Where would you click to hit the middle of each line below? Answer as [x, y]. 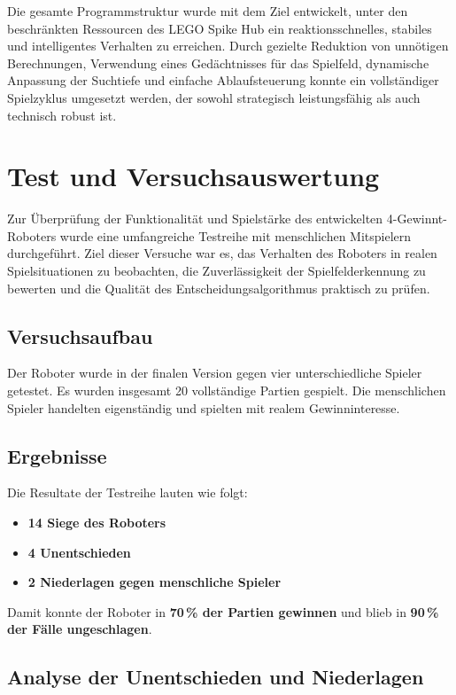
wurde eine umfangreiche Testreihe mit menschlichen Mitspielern [236, 235]
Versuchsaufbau [80, 336]
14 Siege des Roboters [97, 523]
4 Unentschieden [79, 552]
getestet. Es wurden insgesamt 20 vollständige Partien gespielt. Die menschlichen [227, 390]
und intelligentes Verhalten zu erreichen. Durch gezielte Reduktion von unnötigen [228, 46]
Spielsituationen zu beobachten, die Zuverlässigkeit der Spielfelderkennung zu [216, 271]
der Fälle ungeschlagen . [80, 629]
